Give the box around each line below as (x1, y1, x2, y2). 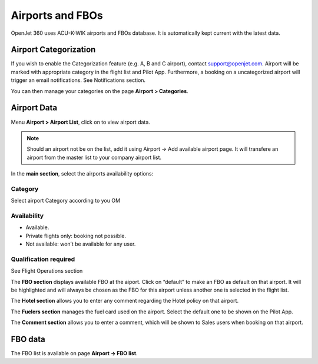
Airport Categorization (11, 45, 96, 55)
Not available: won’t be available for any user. (25, 240, 136, 247)
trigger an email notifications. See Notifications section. (11, 77, 146, 84)
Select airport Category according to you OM (11, 197, 121, 204)
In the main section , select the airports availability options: (11, 170, 154, 177)
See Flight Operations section (11, 267, 83, 274)
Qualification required (11, 255, 75, 263)
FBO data (11, 335, 45, 345)
